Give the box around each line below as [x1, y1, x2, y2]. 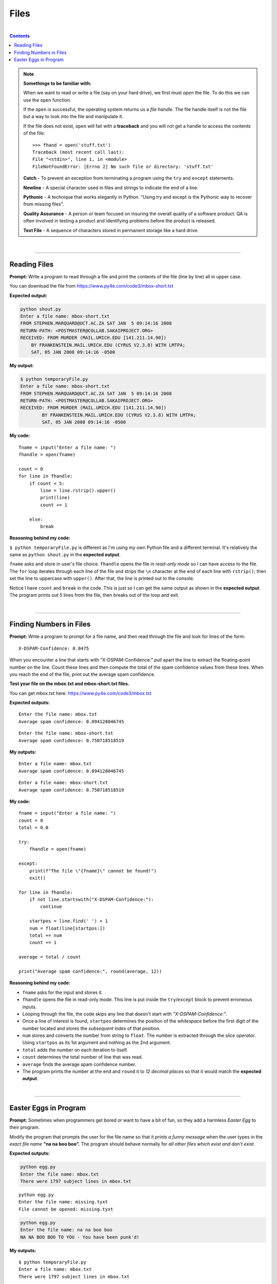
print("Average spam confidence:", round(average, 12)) [18, 968, 162, 974]
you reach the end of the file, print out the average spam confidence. [9, 671, 156, 677]
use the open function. [23, 97, 71, 103]
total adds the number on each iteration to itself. [22, 1047, 128, 1053]
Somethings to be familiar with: [23, 80, 92, 86]
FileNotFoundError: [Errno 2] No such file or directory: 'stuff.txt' [32, 163, 214, 169]
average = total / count [18, 954, 81, 960]
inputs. [22, 1004, 37, 1010]
